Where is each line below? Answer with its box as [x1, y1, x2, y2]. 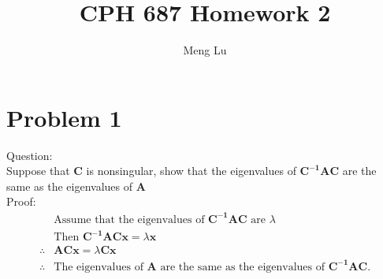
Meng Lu [183, 42, 227, 58]
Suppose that [6, 162, 70, 179]
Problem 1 [6, 101, 122, 133]
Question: [6, 147, 53, 163]
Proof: [6, 193, 36, 210]
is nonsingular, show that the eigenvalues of [86, 162, 296, 179]
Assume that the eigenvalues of [54, 214, 205, 225]
